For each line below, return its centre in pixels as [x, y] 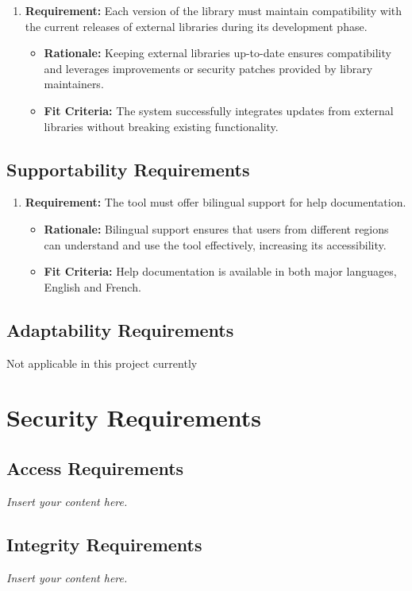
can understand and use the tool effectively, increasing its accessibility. [215, 244]
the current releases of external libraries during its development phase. [196, 26]
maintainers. [74, 84]
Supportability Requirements [128, 169]
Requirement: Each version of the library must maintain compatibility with [214, 10]
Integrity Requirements [104, 544]
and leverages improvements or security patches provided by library [208, 68]
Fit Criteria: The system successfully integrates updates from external [219, 110]
